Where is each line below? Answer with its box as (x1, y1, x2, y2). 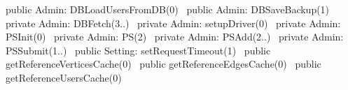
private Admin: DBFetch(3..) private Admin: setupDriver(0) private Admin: (6, 15, 341, 30)
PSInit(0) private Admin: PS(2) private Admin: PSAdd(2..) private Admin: (6, 29, 344, 44)
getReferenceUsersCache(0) (6, 70, 122, 84)
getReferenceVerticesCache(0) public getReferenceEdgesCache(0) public (6, 57, 321, 71)
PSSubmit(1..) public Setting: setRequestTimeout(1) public (6, 43, 271, 57)
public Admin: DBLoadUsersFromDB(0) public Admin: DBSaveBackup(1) (6, 2, 330, 16)
